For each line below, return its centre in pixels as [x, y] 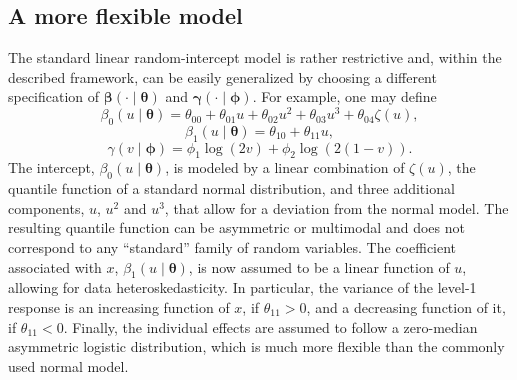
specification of [54, 96]
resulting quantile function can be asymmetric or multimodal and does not [236, 227]
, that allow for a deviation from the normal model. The [336, 207]
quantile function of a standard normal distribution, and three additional [231, 188]
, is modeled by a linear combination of [285, 167]
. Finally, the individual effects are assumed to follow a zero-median [270, 326]
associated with [55, 266]
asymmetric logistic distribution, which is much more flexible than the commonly [256, 346]
